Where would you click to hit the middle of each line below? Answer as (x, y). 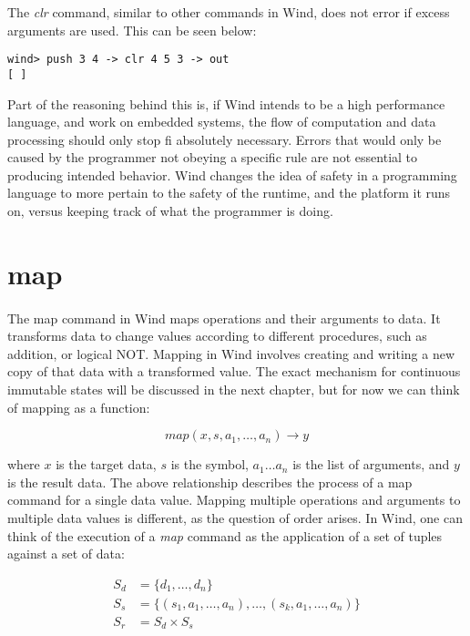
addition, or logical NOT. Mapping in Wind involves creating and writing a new (231, 353)
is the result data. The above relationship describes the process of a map (210, 482)
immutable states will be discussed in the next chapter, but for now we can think (234, 389)
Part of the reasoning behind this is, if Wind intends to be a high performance (226, 103)
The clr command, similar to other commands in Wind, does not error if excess (229, 12)
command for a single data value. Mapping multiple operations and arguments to (234, 500)
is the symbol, (209, 464)
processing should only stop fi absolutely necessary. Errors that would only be (225, 139)
